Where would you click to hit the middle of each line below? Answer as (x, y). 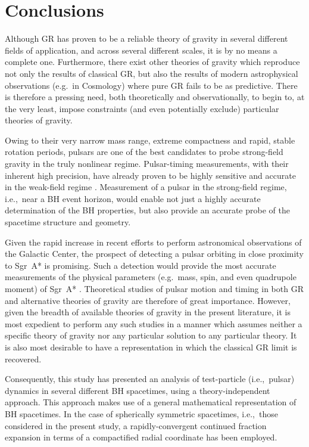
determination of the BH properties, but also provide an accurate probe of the (147, 210)
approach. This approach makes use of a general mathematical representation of (151, 402)
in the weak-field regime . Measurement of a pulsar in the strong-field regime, (146, 187)
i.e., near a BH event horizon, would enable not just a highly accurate (133, 198)
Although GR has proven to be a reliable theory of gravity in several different (146, 38)
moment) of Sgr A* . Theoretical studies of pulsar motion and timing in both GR (154, 288)
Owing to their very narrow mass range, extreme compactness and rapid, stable (150, 140)
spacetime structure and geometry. (68, 222)
